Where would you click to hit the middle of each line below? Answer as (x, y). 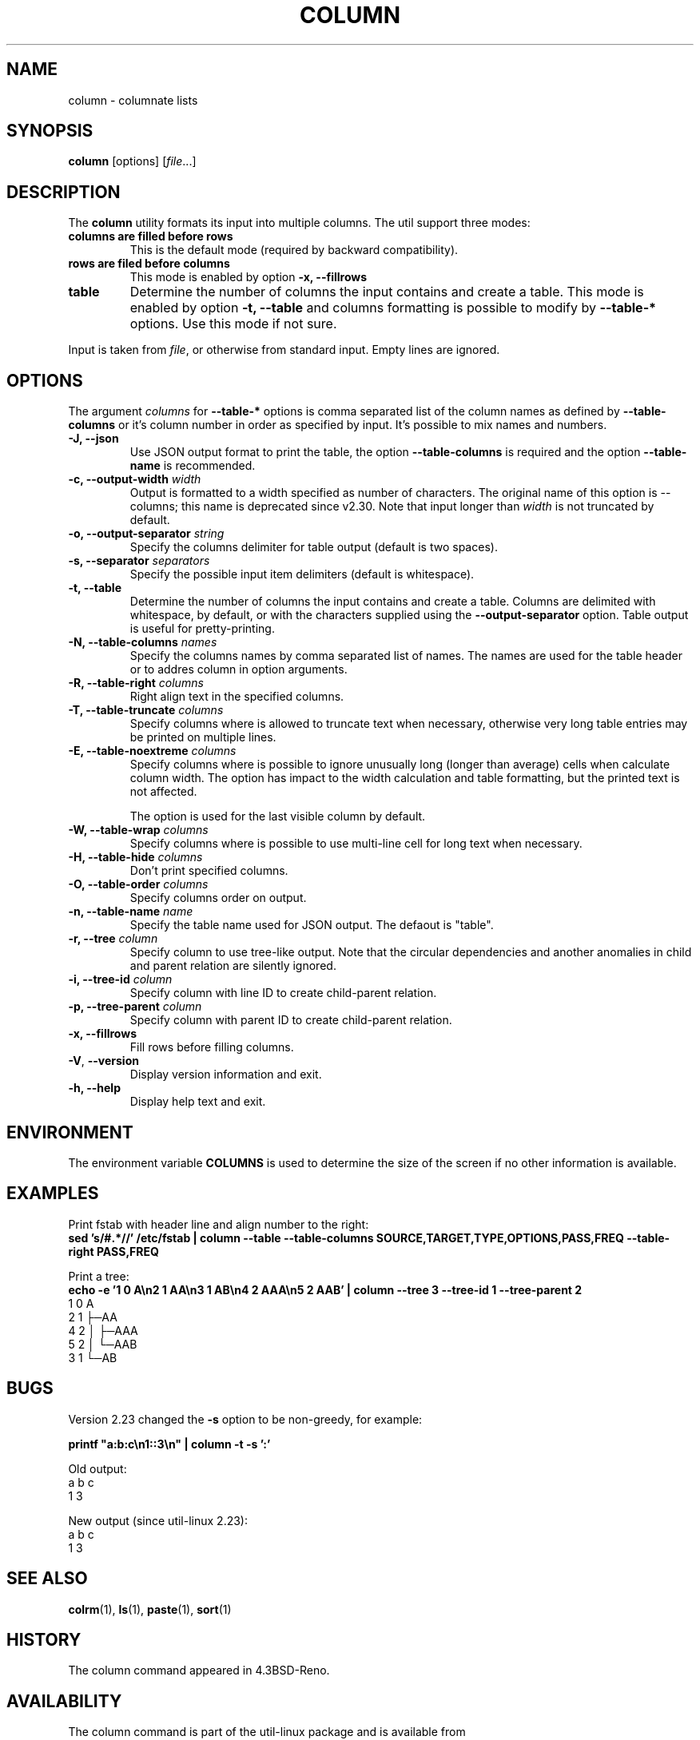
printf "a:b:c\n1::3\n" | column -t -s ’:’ (169, 1444)
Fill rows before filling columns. (212, 1047)
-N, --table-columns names (143, 642)
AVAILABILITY (64, 1701)
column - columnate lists (133, 100)
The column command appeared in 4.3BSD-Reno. (199, 1670)
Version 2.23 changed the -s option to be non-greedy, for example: (245, 1419)
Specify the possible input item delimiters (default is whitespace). (302, 574)
